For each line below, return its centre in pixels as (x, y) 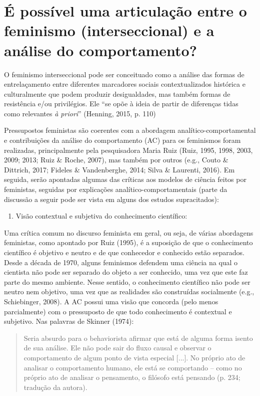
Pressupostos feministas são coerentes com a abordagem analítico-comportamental (130, 130)
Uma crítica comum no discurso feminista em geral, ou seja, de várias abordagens (129, 232)
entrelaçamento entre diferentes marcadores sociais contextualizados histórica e (125, 84)
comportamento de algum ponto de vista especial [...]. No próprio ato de (134, 357)
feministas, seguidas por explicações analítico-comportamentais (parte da (116, 189)
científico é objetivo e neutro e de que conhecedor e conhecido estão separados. (124, 252)
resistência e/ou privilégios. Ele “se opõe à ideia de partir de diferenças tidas (121, 104)
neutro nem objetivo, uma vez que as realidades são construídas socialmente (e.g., (129, 291)
